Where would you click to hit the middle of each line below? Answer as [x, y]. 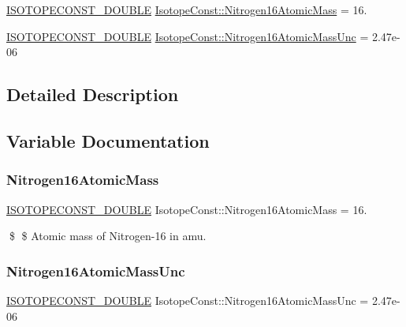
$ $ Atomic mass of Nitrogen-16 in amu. [108, 236]
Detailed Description [93, 94]
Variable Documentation [108, 140]
